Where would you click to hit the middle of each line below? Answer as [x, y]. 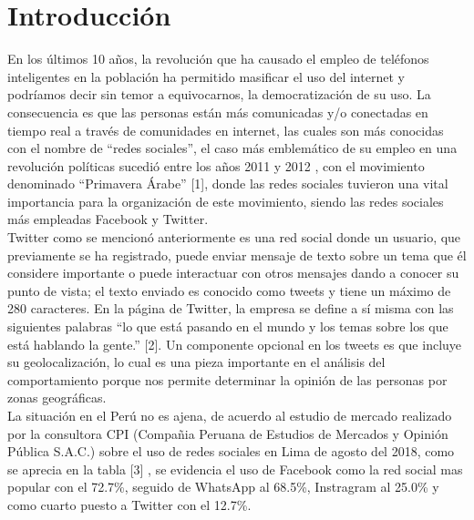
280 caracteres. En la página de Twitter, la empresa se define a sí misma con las [231, 308]
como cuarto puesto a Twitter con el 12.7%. [129, 504]
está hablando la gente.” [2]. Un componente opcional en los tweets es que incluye [235, 344]
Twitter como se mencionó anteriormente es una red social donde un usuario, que [234, 237]
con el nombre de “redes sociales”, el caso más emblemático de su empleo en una [232, 148]
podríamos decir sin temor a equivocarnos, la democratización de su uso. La [219, 94]
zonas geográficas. [57, 398]
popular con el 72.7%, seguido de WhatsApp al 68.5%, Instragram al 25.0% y [223, 487]
